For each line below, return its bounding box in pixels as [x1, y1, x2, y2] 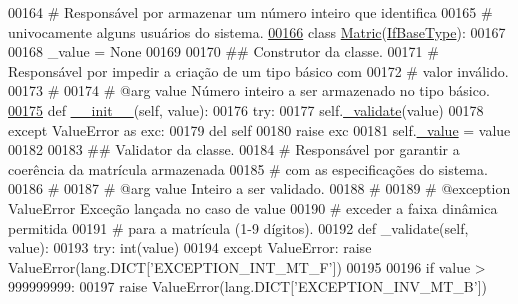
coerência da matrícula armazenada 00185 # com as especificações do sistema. [8, 158, 488, 179]
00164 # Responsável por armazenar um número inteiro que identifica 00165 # [8, 2, 493, 22]
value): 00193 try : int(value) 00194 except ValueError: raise [8, 237, 372, 258]
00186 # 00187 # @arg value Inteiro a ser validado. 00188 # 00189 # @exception [8, 178, 511, 199]
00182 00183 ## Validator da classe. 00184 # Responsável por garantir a [8, 139, 460, 160]
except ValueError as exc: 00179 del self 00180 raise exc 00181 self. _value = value [8, 119, 511, 140]
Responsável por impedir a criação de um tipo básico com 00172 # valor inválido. [8, 60, 509, 81]
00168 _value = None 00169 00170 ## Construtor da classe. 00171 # [8, 41, 439, 62]
